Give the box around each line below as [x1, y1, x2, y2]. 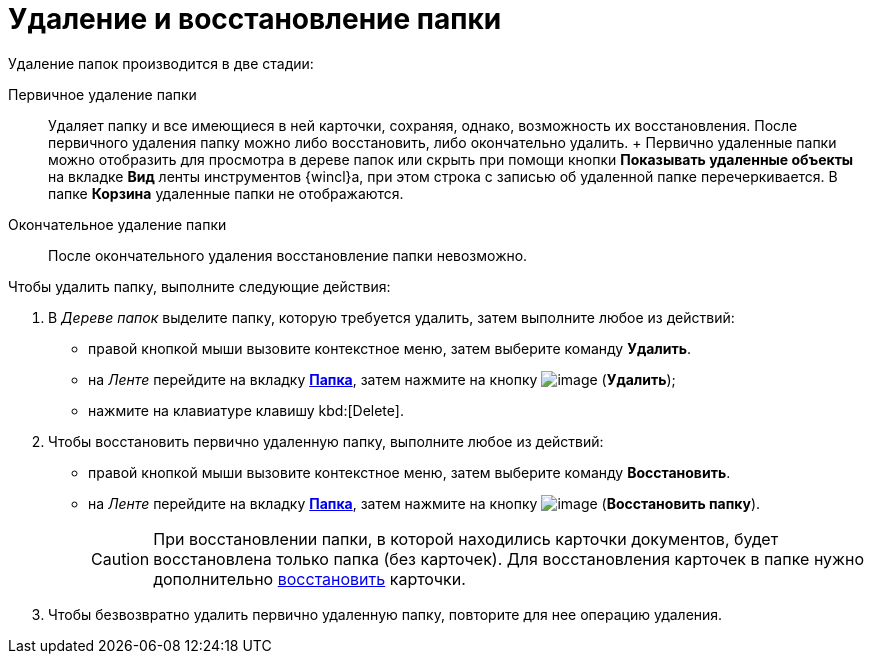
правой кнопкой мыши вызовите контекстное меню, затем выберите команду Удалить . [88, 339, 691, 357]
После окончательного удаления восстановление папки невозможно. [48, 246, 528, 264]
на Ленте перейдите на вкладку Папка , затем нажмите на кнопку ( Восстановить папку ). [88, 494, 761, 512]
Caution [91, 548, 150, 569]
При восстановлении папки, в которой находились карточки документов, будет [153, 528, 779, 549]
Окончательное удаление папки [8, 215, 227, 233]
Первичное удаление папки [8, 85, 197, 103]
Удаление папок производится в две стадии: [8, 54, 314, 72]
